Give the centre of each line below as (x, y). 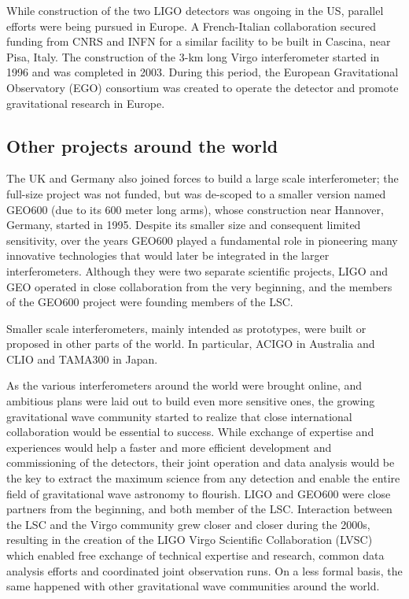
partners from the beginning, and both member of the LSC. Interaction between (199, 509)
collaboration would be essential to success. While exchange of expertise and (190, 432)
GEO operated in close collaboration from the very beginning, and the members (199, 286)
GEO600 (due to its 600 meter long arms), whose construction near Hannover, (195, 209)
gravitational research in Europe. (86, 103)
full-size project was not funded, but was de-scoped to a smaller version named (196, 193)
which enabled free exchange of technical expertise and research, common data (195, 555)
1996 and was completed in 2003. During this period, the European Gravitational (203, 72)
